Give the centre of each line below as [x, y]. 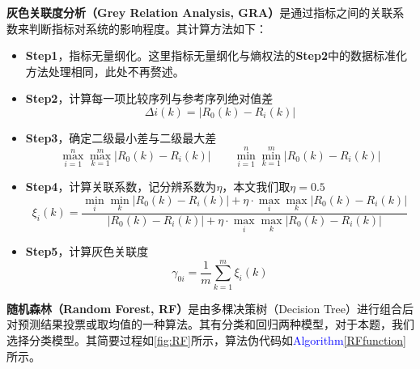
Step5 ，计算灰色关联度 [87, 251]
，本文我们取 [256, 186]
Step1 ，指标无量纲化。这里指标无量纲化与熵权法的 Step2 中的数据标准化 [216, 55]
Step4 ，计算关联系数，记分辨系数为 [121, 186]
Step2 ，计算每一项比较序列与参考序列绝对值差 [149, 98]
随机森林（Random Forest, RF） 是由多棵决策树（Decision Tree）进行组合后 [210, 308]
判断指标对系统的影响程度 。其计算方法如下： [148, 28]
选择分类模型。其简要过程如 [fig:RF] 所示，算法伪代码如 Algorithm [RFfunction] [206, 339]
